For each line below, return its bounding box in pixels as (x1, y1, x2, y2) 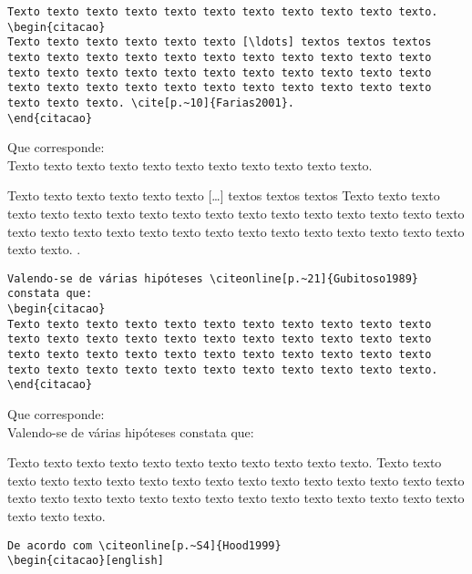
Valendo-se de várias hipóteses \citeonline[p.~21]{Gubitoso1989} (7, 272, 419, 285)
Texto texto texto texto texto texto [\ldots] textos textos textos (7, 36, 432, 49)
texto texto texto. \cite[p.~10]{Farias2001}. (7, 96, 294, 109)
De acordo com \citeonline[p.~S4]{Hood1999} (7, 538, 282, 552)
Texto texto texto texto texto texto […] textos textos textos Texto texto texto (7, 186, 440, 205)
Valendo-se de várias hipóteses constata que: (7, 422, 254, 441)
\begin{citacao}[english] (7, 554, 164, 568)
